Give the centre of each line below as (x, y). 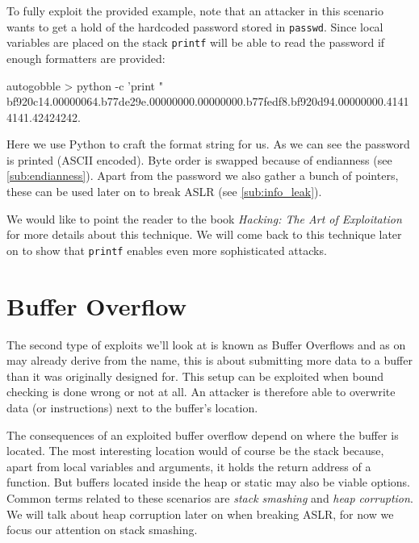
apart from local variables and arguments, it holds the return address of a (189, 466)
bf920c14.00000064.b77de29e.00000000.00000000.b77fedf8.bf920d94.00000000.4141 (208, 101)
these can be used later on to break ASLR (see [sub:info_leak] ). (164, 192)
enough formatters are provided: (86, 58)
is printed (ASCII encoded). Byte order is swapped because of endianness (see (199, 159)
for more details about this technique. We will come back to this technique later (204, 234)
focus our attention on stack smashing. (102, 530)
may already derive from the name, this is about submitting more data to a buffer (209, 360)
